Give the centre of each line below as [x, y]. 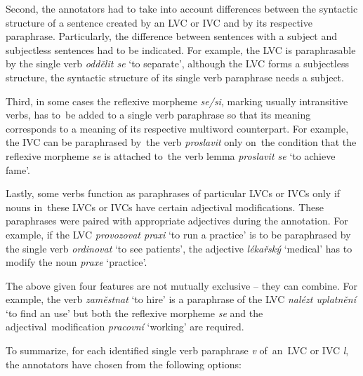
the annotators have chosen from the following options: [124, 364]
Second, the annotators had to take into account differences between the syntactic [182, 8]
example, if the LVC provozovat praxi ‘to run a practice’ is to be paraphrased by [178, 234]
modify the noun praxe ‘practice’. [77, 262]
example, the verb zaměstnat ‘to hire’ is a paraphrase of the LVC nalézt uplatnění [181, 299]
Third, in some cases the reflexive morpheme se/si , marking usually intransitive [177, 101]
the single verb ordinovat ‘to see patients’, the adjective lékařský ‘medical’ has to [179, 248]
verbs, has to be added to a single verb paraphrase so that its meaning [158, 115]
